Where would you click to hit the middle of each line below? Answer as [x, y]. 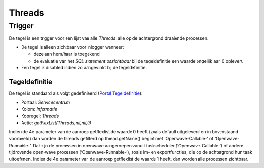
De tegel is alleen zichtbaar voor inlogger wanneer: [73, 47]
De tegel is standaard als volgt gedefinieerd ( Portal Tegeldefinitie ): [76, 93]
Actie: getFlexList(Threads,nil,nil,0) [56, 123]
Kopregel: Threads [40, 116]
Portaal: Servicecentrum [46, 102]
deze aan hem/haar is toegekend [66, 54]
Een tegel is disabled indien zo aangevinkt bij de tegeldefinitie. [84, 67]
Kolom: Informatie [39, 109]
